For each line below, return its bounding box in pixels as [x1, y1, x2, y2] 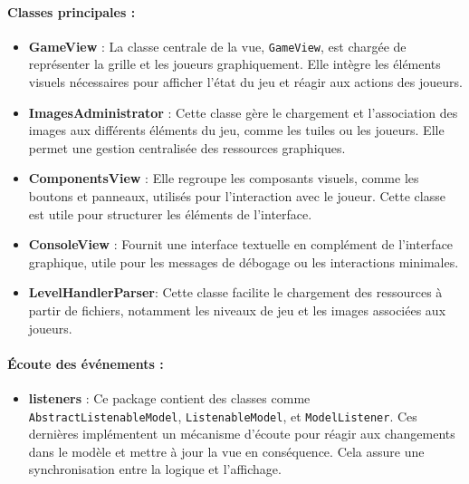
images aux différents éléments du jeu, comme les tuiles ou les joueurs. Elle [28, 121, 445, 140]
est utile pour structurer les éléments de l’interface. [28, 204, 312, 223]
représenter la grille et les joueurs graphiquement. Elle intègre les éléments [28, 54, 441, 73]
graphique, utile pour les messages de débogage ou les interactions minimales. [28, 252, 459, 271]
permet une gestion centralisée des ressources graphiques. [28, 138, 346, 157]
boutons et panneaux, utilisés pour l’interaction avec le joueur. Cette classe [28, 187, 445, 206]
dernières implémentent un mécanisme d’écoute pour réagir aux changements [28, 424, 455, 443]
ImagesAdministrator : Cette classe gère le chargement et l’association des [28, 102, 458, 121]
